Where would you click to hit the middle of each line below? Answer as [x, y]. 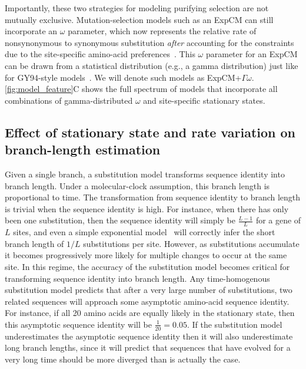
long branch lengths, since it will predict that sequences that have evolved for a [148, 347]
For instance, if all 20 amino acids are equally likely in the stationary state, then [150, 313]
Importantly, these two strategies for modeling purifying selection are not [137, 8]
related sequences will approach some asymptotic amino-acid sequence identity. [147, 301]
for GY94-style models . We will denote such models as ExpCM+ [123, 77]
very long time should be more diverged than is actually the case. [123, 359]
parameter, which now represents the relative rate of [162, 31]
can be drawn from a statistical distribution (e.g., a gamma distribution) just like [152, 65]
